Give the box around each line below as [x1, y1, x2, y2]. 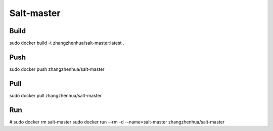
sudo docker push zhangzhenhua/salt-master [9, 66, 105, 72]
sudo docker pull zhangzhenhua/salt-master [9, 92, 102, 98]
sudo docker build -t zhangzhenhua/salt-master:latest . [9, 40, 124, 46]
